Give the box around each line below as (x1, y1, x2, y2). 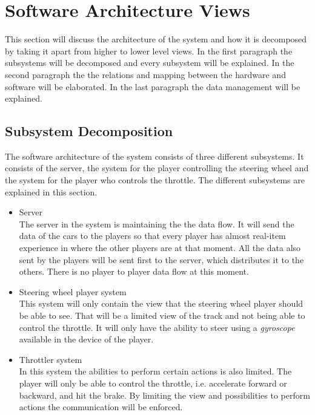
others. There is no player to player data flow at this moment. (19, 265, 249, 278)
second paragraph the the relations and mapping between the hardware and (5, 68, 286, 80)
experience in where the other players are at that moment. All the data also (19, 241, 301, 254)
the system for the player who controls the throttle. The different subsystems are (5, 174, 305, 186)
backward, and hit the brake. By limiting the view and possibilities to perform (19, 388, 310, 401)
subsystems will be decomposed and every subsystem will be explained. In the (5, 56, 294, 69)
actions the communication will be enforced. (19, 400, 183, 413)
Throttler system (19, 353, 82, 365)
